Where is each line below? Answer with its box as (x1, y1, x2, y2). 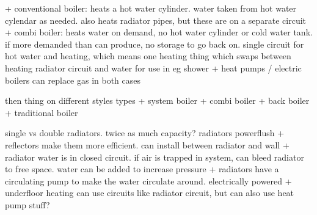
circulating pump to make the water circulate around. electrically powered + (5, 174, 292, 187)
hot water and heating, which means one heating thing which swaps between (5, 49, 291, 62)
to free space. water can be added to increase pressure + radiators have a (5, 162, 279, 175)
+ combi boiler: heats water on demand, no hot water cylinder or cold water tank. (5, 26, 313, 38)
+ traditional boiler (5, 106, 78, 118)
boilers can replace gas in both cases (5, 73, 141, 86)
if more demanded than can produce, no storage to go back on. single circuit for (5, 37, 304, 50)
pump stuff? (5, 198, 50, 211)
